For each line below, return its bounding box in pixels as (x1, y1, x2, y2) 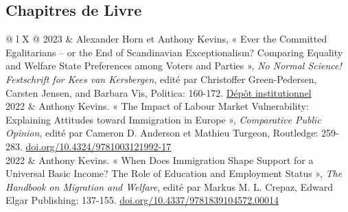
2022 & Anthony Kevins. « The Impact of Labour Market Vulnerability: (5, 99, 309, 113)
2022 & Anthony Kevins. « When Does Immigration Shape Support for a (5, 152, 314, 167)
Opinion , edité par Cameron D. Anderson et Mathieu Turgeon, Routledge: (5, 126, 318, 140)
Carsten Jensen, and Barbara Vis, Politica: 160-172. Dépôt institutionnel (5, 85, 312, 99)
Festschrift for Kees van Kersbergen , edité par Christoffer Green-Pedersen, (5, 71, 317, 86)
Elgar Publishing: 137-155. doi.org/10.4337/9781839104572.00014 (5, 193, 279, 207)
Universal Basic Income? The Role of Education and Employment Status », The (5, 166, 343, 180)
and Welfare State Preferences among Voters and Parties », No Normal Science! (5, 58, 342, 73)
